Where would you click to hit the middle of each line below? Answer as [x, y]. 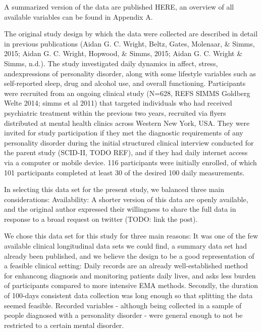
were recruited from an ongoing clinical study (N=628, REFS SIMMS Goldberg [127, 93]
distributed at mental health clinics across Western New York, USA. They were [127, 123]
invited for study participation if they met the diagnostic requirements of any [124, 133]
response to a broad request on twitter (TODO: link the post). [101, 219]
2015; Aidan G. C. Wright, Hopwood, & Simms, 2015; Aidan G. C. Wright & [123, 53]
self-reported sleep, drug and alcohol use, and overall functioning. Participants [125, 83]
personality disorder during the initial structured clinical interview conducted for [129, 142]
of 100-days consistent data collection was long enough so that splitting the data [128, 295]
